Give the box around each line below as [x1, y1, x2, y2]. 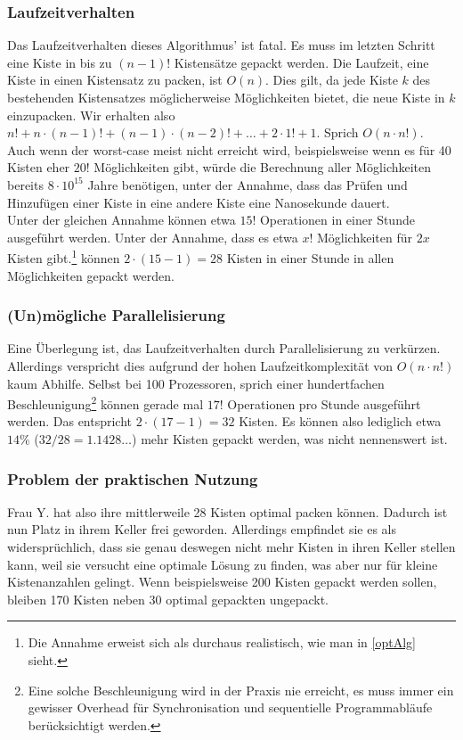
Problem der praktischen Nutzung [7, 467, 258, 489]
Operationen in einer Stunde [259, 210, 415, 229]
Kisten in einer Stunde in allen [226, 249, 394, 267]
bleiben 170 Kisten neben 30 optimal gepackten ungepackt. [7, 589, 329, 608]
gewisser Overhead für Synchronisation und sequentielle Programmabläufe [28, 698, 433, 717]
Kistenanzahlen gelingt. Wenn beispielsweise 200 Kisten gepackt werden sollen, [7, 572, 437, 591]
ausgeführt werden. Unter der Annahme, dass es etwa [7, 227, 298, 246]
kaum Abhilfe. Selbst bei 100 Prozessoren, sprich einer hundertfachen [7, 374, 385, 392]
